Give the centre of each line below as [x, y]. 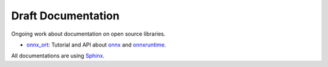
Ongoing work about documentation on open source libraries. [88, 34]
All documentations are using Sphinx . [58, 56]
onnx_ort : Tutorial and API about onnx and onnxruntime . [96, 45]
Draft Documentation [65, 16]
